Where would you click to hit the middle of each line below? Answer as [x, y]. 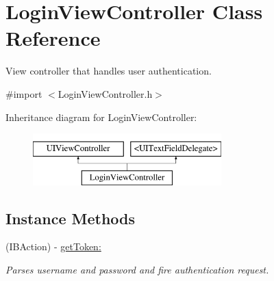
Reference [53, 38]
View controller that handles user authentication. [109, 71]
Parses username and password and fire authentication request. [137, 270]
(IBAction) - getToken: [53, 246]
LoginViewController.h [105, 93]
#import [24, 93]
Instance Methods [70, 218]
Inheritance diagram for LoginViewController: [101, 117]
